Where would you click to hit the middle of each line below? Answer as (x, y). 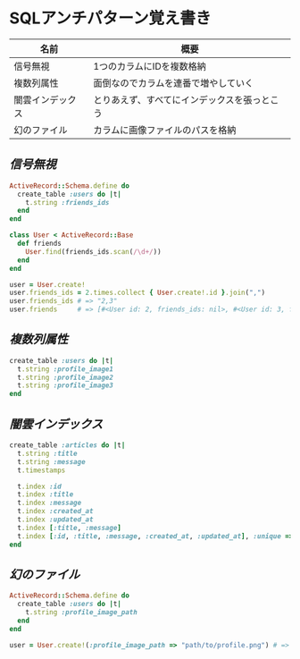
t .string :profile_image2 (66, 377)
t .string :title (47, 453)
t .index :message (50, 503)
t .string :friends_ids (67, 202)
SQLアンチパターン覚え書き (110, 18)
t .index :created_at (55, 511)
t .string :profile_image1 (66, 369)
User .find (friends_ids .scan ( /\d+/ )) (94, 251)
